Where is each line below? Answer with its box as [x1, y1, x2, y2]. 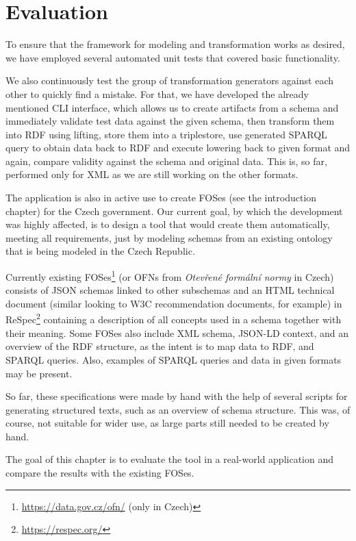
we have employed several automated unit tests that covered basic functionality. [5, 50, 340, 64]
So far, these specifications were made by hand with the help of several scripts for [5, 389, 348, 403]
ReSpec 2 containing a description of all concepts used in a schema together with [5, 310, 342, 327]
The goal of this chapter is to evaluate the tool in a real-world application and [5, 452, 333, 466]
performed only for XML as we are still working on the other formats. [5, 167, 298, 181]
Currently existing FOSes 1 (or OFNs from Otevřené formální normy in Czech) [5, 268, 334, 284]
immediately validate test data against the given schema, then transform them [5, 114, 335, 128]
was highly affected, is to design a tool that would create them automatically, [5, 217, 330, 231]
